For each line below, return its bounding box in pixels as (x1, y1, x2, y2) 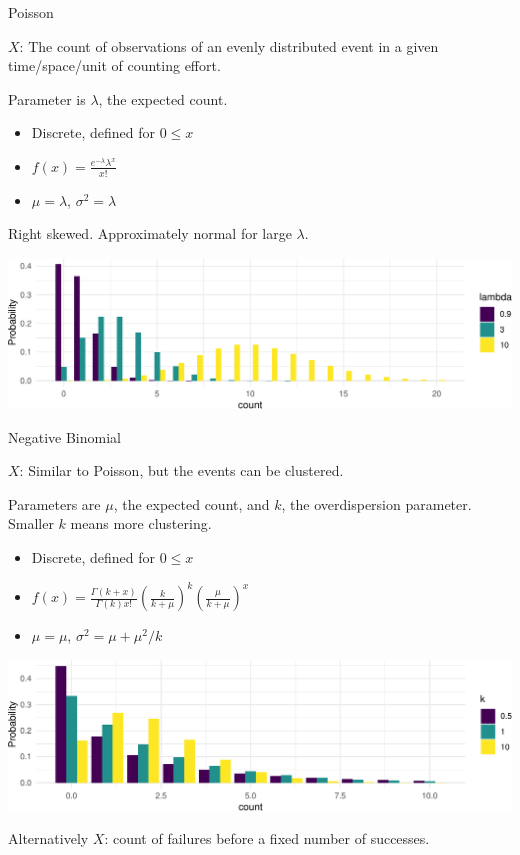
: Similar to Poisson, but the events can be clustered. (19, 460, 344, 481)
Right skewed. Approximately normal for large (8, 223, 292, 244)
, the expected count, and (113, 493, 270, 514)
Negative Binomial (8, 426, 121, 447)
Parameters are (8, 493, 101, 514)
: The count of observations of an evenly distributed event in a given (19, 35, 439, 56)
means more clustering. (70, 513, 212, 534)
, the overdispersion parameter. (281, 493, 472, 514)
